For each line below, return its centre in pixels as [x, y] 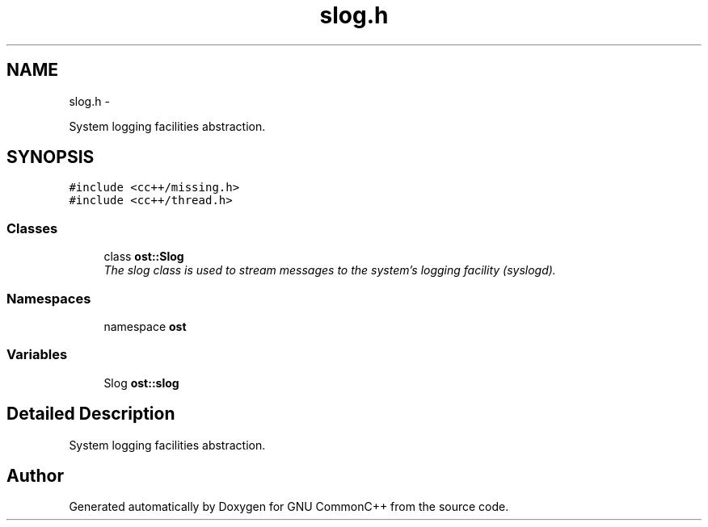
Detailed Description [91, 414]
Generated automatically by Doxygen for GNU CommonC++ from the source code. [289, 507]
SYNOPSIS [51, 157]
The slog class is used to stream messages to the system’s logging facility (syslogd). [330, 270]
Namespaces [49, 298]
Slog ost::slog [141, 383]
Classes [32, 228]
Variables [37, 355]
